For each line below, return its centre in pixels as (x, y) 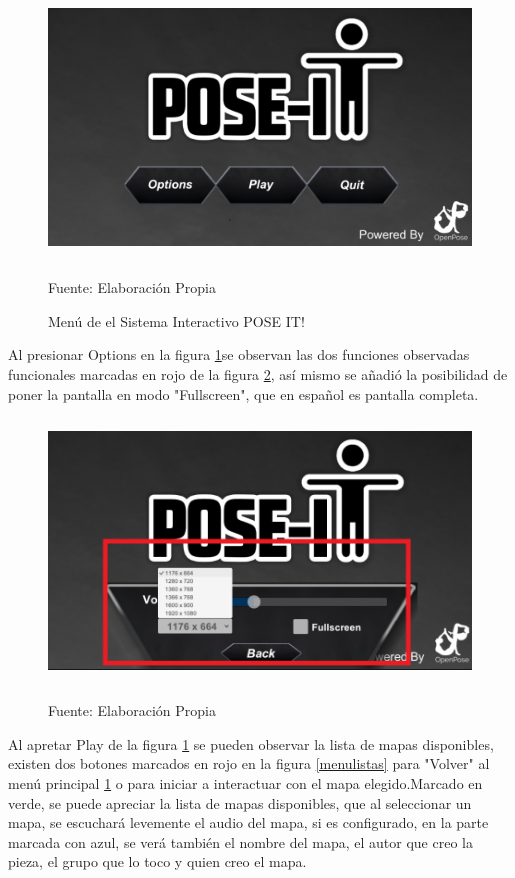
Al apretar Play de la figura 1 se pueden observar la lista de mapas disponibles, (251, 743)
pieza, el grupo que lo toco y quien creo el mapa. (157, 861)
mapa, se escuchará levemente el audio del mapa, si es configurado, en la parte (248, 822)
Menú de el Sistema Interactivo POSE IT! (176, 320)
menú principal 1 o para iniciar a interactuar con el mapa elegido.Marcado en (245, 783)
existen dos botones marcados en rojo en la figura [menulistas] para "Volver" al (249, 763)
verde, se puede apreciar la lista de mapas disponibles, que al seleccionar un (240, 802)
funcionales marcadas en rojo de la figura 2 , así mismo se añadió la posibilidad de (258, 373)
